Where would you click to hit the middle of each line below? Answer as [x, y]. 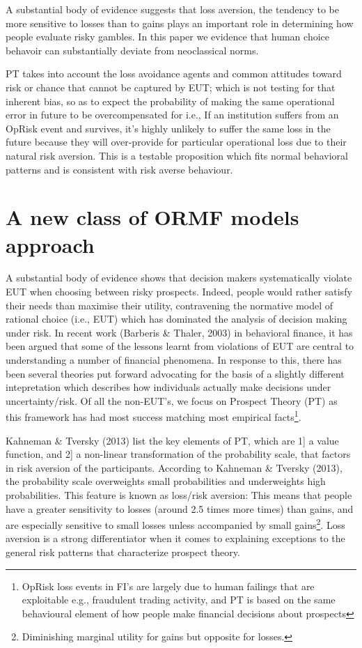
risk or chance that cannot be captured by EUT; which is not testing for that [171, 87]
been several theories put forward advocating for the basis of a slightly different [175, 373]
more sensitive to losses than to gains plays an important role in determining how [180, 23]
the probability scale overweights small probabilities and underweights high [166, 481]
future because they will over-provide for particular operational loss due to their [176, 142]
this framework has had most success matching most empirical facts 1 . [154, 416]
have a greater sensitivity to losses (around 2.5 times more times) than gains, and [180, 508]
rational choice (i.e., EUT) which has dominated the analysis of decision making [176, 319]
